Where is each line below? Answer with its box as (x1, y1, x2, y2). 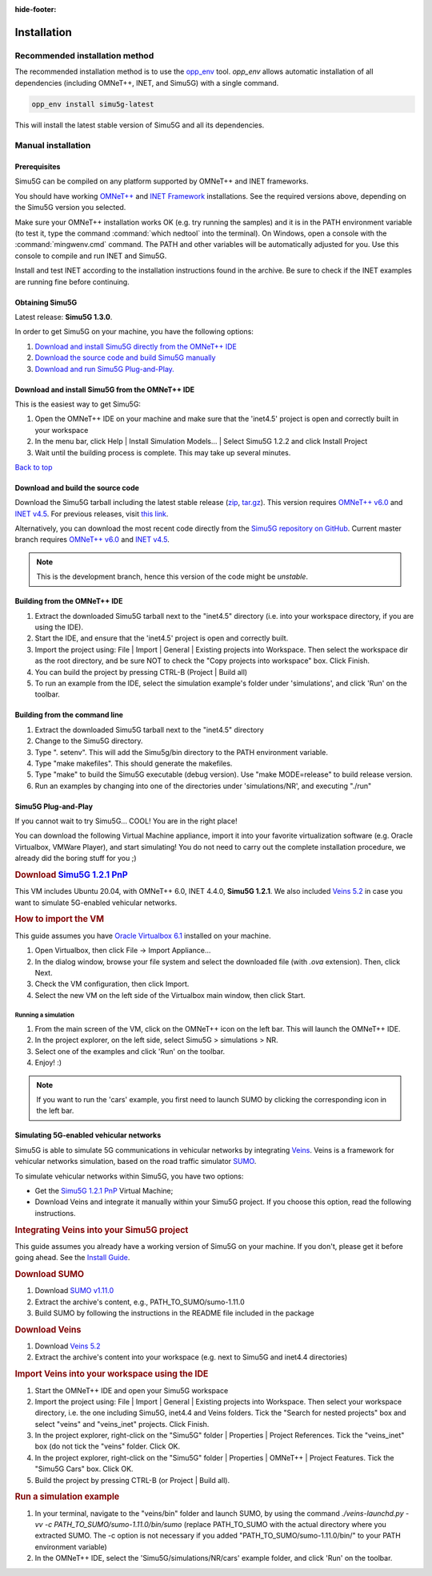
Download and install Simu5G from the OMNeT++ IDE (14, 385, 195, 394)
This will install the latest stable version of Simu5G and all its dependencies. (14, 120, 265, 130)
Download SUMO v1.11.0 (34, 1286, 114, 1295)
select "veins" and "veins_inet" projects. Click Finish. (34, 1419, 210, 1429)
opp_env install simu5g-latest (31, 99, 155, 108)
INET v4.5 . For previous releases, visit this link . (14, 509, 169, 519)
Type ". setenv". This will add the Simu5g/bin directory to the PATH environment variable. (34, 747, 328, 757)
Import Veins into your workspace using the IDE (14, 1368, 209, 1380)
